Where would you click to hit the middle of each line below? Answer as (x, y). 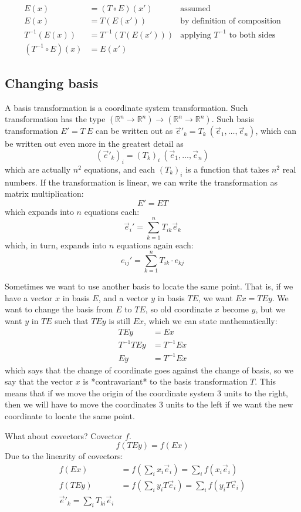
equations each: (112, 211)
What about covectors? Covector (64, 435)
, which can (276, 131)
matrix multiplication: (44, 193)
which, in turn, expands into (56, 245)
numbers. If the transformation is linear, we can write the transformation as (141, 182)
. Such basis (233, 119)
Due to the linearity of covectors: (64, 456)
